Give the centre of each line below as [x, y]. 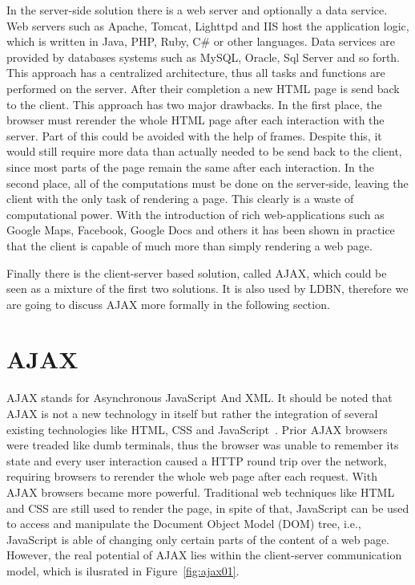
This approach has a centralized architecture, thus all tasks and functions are [196, 73]
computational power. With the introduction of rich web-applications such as [195, 214]
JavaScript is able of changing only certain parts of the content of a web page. [198, 539]
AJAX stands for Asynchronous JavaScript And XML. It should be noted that [199, 398]
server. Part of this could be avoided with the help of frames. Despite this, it [194, 135]
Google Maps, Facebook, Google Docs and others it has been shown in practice [201, 230]
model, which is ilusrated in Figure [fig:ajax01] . [123, 570]
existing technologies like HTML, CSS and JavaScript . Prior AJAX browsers [197, 429]
